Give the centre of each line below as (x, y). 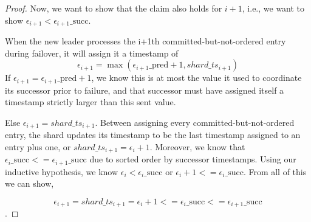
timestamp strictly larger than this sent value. (91, 102)
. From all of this (275, 171)
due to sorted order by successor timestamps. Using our (193, 159)
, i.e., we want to (273, 8)
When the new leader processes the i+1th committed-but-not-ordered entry (145, 41)
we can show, (29, 183)
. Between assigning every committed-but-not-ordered (195, 122)
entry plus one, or (38, 146)
